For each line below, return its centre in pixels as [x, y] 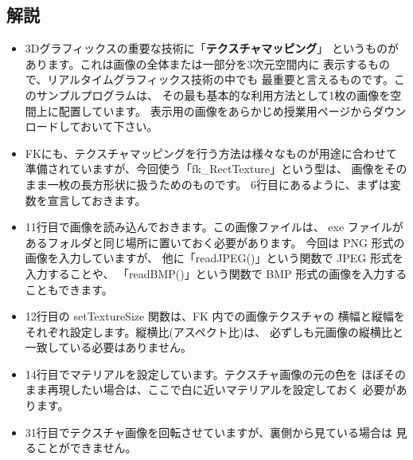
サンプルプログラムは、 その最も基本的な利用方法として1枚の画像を [213, 94]
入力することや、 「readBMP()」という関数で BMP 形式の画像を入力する [216, 273]
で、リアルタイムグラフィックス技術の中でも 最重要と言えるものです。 [209, 79]
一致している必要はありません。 [108, 347]
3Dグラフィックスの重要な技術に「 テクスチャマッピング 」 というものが [212, 48]
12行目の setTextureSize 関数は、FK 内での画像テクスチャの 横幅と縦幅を [215, 316]
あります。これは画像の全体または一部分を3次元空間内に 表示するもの [208, 63]
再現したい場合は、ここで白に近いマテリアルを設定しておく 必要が [222, 389]
